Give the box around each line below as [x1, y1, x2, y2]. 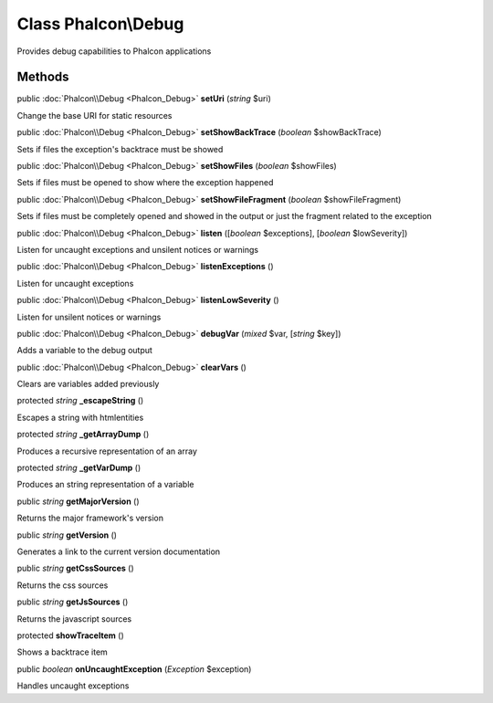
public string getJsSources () [16, 596, 129, 607]
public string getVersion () [16, 530, 118, 540]
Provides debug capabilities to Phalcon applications [16, 46, 212, 57]
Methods [16, 69, 69, 85]
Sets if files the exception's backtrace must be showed [16, 143, 224, 154]
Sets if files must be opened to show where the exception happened [16, 177, 274, 188]
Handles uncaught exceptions [16, 680, 130, 691]
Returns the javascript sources [16, 613, 132, 624]
